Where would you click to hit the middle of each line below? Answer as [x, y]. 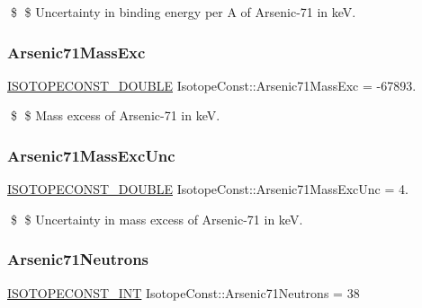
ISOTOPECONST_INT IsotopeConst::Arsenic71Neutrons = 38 [184, 292]
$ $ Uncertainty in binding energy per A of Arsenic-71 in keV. [183, 12]
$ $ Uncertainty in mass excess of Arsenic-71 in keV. [157, 219]
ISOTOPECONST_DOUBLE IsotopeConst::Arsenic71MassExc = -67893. [212, 85]
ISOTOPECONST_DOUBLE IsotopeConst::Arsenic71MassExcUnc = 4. [208, 189]
